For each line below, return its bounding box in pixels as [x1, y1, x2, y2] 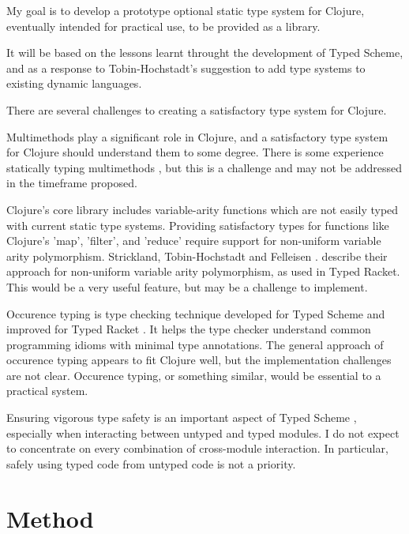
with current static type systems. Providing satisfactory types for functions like [6, 216, 389, 233]
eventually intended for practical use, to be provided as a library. [6, 17, 321, 34]
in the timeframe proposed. [6, 175, 137, 191]
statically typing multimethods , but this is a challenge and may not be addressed [6, 159, 403, 175]
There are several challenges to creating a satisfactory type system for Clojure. [6, 101, 387, 118]
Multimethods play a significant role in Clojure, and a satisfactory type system [6, 128, 388, 145]
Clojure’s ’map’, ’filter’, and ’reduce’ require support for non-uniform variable [6, 232, 381, 249]
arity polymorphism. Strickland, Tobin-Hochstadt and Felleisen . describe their [6, 247, 388, 264]
